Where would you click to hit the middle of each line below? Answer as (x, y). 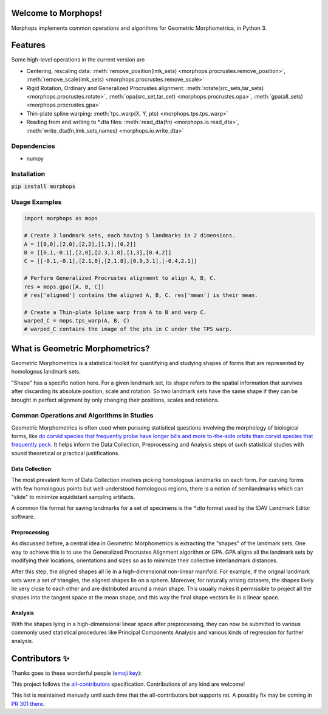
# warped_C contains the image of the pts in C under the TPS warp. (128, 329)
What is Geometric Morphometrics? (80, 348)
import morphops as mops (61, 218)
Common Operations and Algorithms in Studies (82, 416)
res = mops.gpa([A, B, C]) (64, 287)
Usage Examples (36, 202)
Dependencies (33, 146)
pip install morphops (43, 186)
